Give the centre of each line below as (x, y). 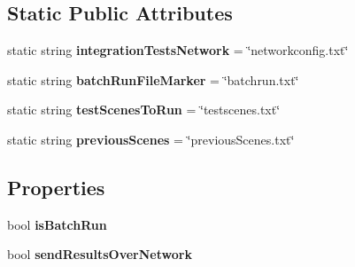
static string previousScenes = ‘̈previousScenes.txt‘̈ (151, 139)
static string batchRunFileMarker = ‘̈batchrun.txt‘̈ (153, 79)
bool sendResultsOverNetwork (100, 254)
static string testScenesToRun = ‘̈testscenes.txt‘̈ (144, 110)
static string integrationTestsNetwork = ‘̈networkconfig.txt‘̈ (178, 50)
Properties (56, 187)
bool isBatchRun (57, 224)
